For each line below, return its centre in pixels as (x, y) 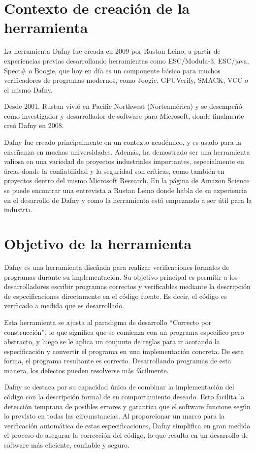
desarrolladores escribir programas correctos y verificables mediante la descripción (127, 286)
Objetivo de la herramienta (98, 243)
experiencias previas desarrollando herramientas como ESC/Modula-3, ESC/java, (127, 60)
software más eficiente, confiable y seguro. (67, 445)
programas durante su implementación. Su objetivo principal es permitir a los (121, 276)
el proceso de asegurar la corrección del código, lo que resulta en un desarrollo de (126, 435)
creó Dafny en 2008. (34, 125)
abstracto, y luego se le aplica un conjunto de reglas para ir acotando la (112, 341)
